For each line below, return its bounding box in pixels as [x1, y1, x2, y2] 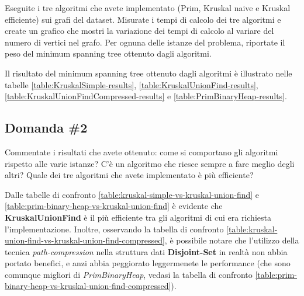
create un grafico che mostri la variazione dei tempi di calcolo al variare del [5, 25, 274, 37]
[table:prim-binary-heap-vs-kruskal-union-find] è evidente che [5, 200, 223, 212]
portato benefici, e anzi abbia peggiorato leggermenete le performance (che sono [5, 257, 291, 269]
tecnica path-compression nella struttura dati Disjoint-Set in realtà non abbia [5, 245, 288, 257]
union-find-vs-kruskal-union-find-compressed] [5, 234, 165, 246]
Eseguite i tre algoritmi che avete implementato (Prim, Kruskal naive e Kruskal [5, 2, 291, 13]
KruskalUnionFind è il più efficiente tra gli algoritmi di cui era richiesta [5, 211, 271, 223]
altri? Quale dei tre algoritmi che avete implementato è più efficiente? [5, 169, 254, 181]
